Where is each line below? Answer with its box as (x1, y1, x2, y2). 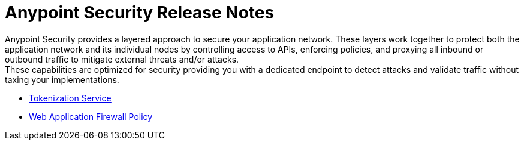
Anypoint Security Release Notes (5, 2, 275, 23)
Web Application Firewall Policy (29, 111, 153, 122)
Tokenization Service (29, 92, 112, 103)
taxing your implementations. (5, 74, 119, 85)
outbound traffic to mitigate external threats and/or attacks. (5, 54, 239, 64)
